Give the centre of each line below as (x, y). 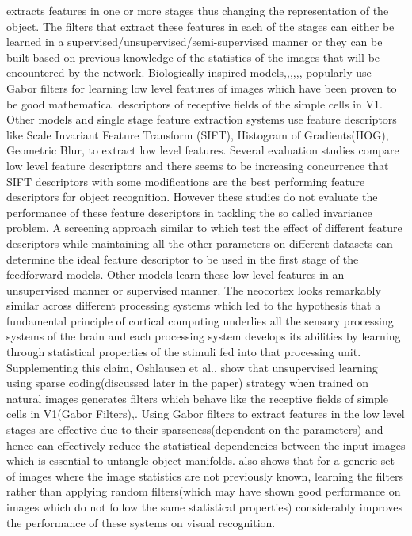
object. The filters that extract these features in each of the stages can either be (200, 26)
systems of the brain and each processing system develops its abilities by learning (204, 336)
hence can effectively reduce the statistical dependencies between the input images (206, 445)
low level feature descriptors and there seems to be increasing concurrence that (198, 165)
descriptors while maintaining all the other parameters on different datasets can (200, 243)
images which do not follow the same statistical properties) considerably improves (204, 507)
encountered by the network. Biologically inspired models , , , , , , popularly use (189, 72)
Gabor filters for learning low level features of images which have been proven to (202, 87)
